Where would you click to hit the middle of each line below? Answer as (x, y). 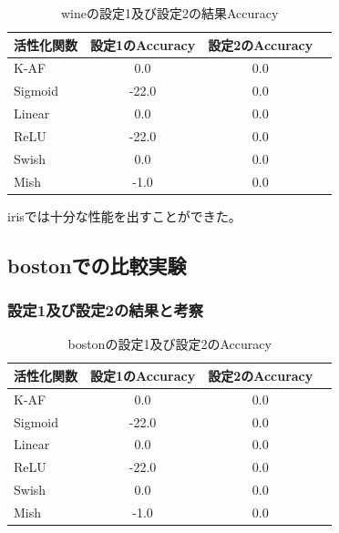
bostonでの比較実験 (97, 265)
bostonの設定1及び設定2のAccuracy (169, 344)
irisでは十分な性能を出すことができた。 (124, 215)
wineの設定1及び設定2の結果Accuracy (169, 13)
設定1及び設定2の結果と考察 (106, 310)
